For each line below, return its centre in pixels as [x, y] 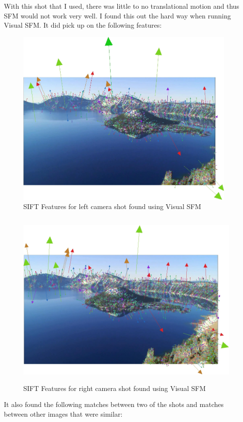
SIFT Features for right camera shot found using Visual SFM [114, 388]
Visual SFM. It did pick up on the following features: [83, 25]
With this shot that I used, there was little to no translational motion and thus [122, 6]
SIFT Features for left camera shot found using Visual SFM [112, 206]
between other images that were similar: [63, 414]
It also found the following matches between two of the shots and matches [114, 404]
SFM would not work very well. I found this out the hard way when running [117, 15]
